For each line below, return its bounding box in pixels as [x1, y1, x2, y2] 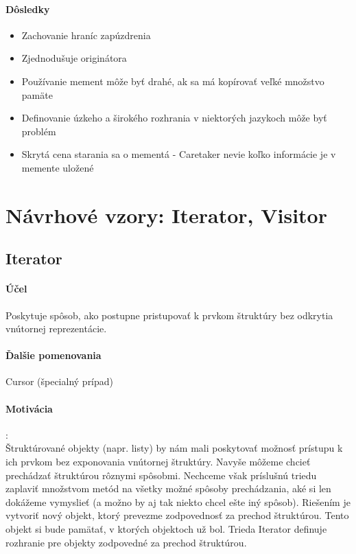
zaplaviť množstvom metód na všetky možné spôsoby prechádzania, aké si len [5, 481, 331, 496]
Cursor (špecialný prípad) [5, 374, 114, 389]
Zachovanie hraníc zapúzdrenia [21, 27, 151, 42]
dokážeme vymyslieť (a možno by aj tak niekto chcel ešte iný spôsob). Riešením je [5, 494, 351, 509]
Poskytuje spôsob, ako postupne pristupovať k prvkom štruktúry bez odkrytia [5, 308, 333, 322]
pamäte [21, 87, 53, 102]
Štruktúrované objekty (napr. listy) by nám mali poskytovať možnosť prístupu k [5, 441, 343, 455]
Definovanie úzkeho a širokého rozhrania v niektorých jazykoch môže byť [21, 111, 327, 125]
